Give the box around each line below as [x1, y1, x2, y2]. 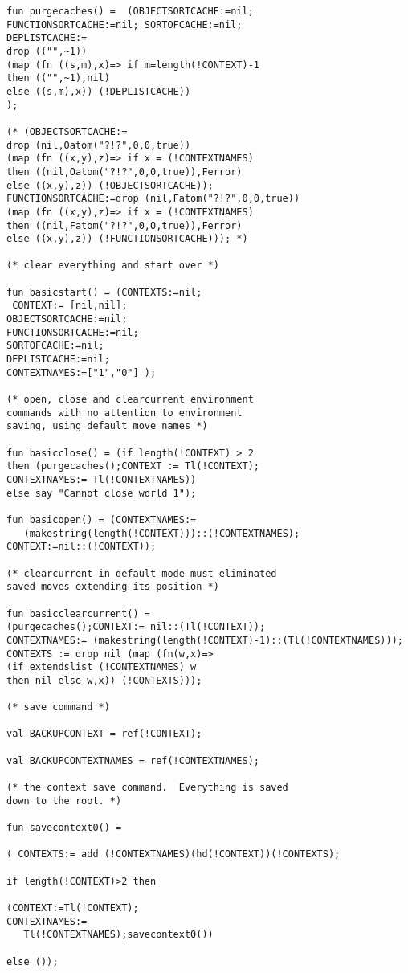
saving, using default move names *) [6, 420, 208, 432]
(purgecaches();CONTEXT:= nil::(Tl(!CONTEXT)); [6, 621, 266, 633]
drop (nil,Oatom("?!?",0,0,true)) [6, 139, 191, 151]
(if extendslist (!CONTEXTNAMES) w [6, 661, 197, 673]
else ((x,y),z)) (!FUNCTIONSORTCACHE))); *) [6, 233, 248, 245]
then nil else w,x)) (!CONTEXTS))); [6, 674, 202, 686]
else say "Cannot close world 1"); [6, 487, 197, 499]
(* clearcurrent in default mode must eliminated [6, 567, 277, 579]
